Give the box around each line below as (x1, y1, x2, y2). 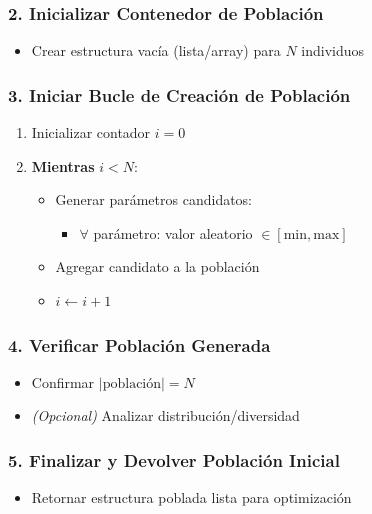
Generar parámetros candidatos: (55, 189, 253, 210)
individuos (301, 40, 365, 61)
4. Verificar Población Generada (8, 332, 271, 357)
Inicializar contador (31, 122, 151, 143)
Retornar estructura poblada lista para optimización (31, 487, 352, 508)
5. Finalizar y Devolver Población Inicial (8, 447, 340, 472)
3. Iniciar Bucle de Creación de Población (8, 82, 351, 107)
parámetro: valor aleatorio (93, 222, 253, 243)
